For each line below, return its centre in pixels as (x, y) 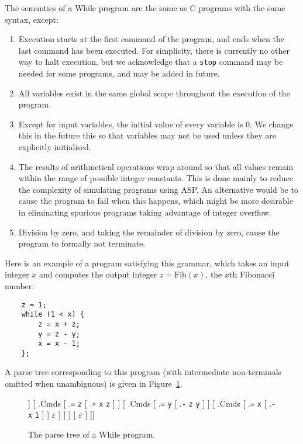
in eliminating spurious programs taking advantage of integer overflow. (145, 212)
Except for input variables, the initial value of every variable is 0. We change (156, 124)
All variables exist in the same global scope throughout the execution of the (154, 93)
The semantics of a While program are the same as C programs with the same (145, 8)
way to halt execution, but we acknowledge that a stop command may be (151, 62)
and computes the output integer (98, 274)
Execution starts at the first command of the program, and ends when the (151, 39)
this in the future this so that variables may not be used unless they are (147, 135)
